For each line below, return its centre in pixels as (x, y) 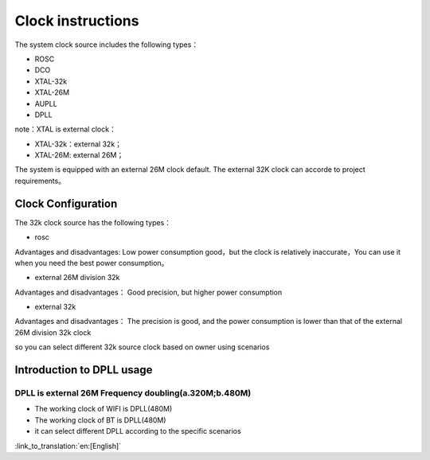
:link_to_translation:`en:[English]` (68, 446)
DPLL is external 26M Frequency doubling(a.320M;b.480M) (133, 393)
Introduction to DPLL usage (84, 370)
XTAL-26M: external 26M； (79, 155)
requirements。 (40, 181)
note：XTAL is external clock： (66, 129)
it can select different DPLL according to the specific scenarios (138, 431)
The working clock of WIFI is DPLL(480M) (104, 409)
